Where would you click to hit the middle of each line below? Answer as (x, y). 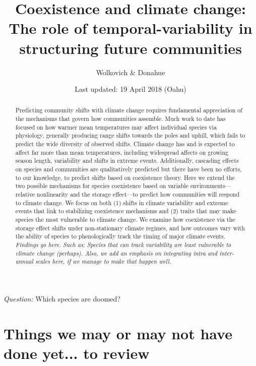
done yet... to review (77, 353)
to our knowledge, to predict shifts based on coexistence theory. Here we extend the (125, 177)
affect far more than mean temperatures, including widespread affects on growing (122, 152)
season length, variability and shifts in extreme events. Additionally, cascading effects (127, 161)
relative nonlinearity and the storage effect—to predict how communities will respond (127, 194)
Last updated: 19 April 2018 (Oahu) (131, 89)
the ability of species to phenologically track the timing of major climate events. (120, 236)
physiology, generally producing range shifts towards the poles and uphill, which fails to (130, 135)
